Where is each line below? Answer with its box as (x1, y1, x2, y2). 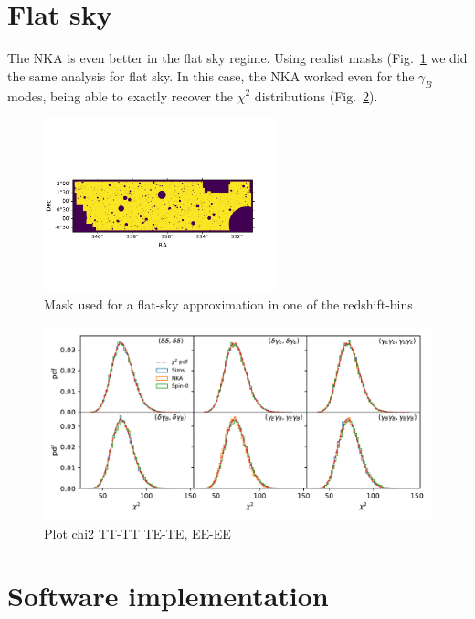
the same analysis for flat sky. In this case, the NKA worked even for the (7, 66, 415, 85)
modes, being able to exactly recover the (7, 86, 234, 105)
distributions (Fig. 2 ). (254, 86, 378, 105)
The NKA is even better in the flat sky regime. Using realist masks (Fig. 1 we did (7, 48, 468, 68)
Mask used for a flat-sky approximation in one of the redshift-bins (44, 295, 413, 314)
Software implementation (7, 577, 329, 614)
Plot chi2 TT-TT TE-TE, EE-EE (44, 523, 231, 542)
